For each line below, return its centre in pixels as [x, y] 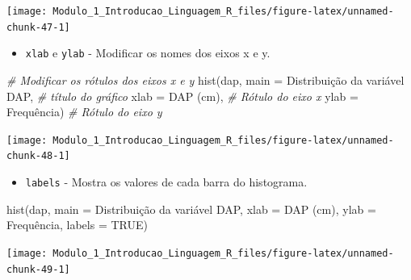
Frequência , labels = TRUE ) [77, 225]
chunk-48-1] [38, 156]
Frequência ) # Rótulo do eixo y [84, 112]
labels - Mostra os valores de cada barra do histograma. [166, 182]
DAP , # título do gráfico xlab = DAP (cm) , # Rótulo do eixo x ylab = [182, 96]
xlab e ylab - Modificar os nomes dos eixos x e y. [148, 53]
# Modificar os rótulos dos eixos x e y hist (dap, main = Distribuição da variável [205, 79]
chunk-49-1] [38, 269]
